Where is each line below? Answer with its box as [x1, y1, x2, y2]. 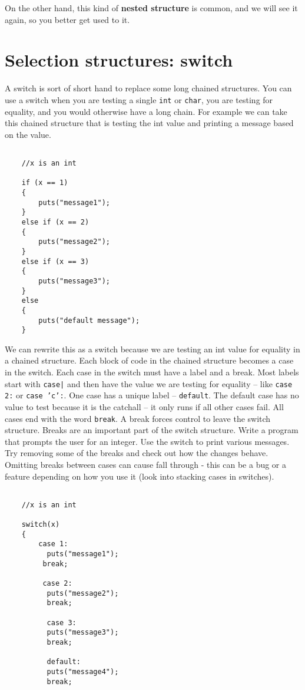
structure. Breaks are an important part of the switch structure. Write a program [5, 424, 299, 436]
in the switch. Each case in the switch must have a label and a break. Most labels [5, 366, 299, 378]
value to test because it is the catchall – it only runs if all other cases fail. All [5, 400, 284, 412]
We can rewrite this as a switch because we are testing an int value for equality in [5, 342, 300, 355]
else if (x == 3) [21, 257, 89, 266]
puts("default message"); [38, 316, 140, 325]
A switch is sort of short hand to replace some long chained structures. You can [5, 82, 292, 94]
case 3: [47, 618, 77, 627]
